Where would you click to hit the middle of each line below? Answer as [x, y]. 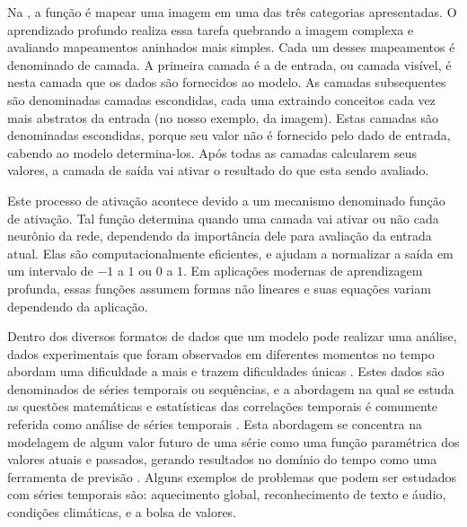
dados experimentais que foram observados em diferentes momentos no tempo [221, 353]
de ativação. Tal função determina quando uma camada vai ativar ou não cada [223, 218]
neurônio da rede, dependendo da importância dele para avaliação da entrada [220, 236]
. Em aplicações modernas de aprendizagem [303, 271]
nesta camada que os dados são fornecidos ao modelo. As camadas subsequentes [227, 82]
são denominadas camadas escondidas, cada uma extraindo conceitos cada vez [221, 99]
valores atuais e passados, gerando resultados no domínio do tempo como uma [222, 459]
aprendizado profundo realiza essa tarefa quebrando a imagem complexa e [211, 29]
